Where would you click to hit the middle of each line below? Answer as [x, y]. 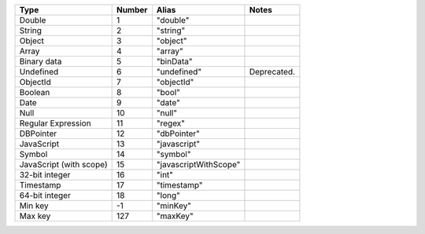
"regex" [170, 123]
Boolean [35, 92]
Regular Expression [55, 123]
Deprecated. [272, 72]
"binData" [174, 61]
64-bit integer [45, 195]
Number [132, 10]
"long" [168, 195]
